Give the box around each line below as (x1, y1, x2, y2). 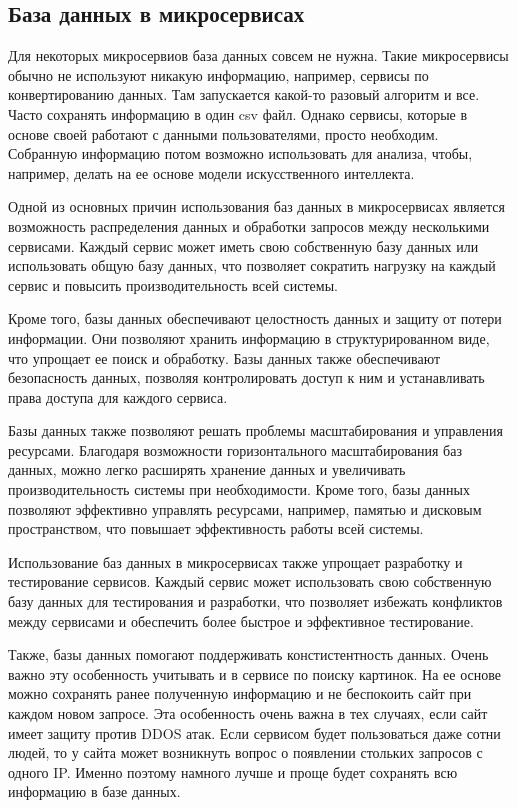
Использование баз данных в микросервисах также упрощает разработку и (8, 551, 463, 572)
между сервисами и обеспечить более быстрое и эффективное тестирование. (8, 610, 474, 631)
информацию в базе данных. (8, 781, 181, 802)
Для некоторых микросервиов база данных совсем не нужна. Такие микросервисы (8, 45, 509, 66)
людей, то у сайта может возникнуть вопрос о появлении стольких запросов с (8, 742, 483, 763)
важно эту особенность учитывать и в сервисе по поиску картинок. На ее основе (8, 663, 501, 684)
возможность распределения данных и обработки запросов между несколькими (8, 215, 490, 236)
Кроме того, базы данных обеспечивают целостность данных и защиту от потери (8, 308, 502, 329)
